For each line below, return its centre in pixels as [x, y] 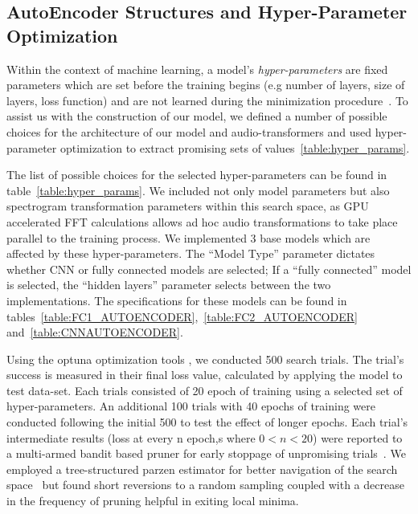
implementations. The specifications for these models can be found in [177, 300]
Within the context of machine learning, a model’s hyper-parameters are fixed [197, 69]
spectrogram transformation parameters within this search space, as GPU [188, 206]
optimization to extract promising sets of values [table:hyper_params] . [235, 147]
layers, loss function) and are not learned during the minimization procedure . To [207, 100]
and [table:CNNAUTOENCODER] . [95, 332]
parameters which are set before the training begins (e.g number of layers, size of [206, 85]
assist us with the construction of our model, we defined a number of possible [197, 116]
